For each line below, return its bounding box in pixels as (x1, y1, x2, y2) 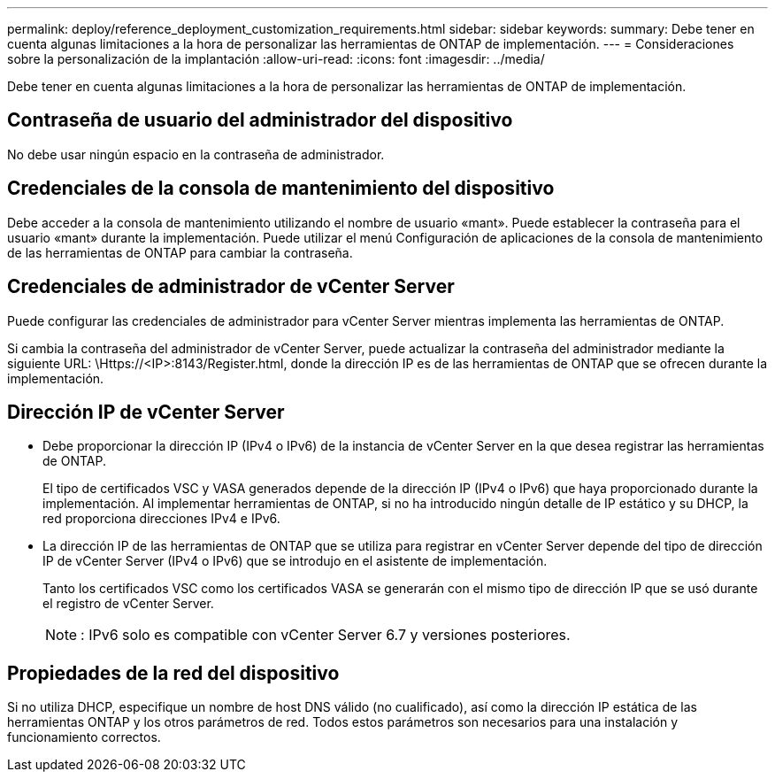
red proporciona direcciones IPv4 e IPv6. (42, 511, 280, 527)
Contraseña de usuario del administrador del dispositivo (7, 109, 513, 132)
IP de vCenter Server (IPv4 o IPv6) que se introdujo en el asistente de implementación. (42, 553, 548, 569)
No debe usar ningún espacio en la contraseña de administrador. (7, 146, 385, 162)
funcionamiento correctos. (7, 729, 161, 745)
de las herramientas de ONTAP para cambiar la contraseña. (7, 244, 353, 260)
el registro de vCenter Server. (42, 596, 214, 612)
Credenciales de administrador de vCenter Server (7, 275, 455, 298)
